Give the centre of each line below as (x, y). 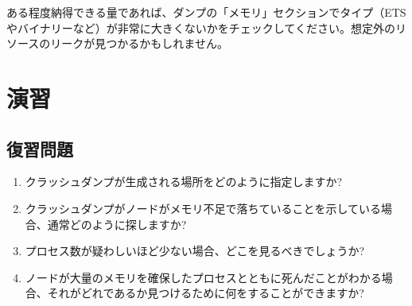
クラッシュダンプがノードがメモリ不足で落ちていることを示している (203, 208)
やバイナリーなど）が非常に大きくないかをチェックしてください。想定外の (201, 27)
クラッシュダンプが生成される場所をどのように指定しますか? (183, 182)
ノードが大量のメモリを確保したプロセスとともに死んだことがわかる (203, 277)
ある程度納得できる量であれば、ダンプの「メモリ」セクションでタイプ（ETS (206, 12)
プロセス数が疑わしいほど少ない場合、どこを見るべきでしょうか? (194, 251)
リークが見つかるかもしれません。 (139, 43)
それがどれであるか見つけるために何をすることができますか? (206, 293)
